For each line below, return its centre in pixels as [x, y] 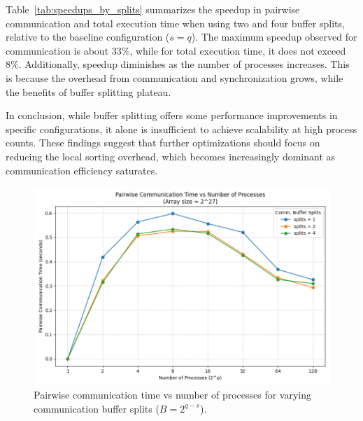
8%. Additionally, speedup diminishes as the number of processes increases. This [178, 64]
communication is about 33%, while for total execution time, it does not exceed [176, 50]
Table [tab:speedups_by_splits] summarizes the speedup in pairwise [153, 9]
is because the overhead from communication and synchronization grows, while [175, 77]
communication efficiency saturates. [82, 170]
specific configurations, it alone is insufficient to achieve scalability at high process [181, 129]
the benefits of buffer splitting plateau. [88, 91]
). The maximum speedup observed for [274, 37]
